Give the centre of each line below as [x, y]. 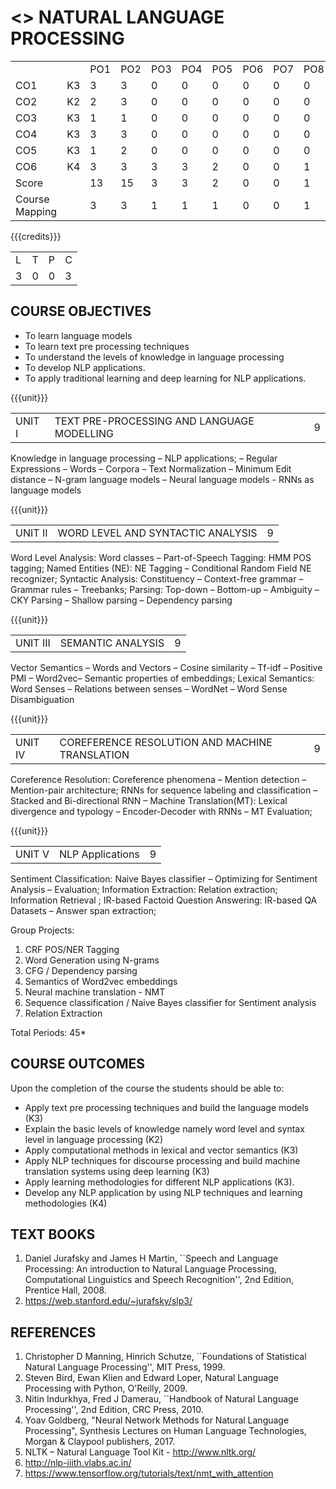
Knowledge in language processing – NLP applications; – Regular [144, 458]
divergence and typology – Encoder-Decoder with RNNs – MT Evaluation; [161, 811]
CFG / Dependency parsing [81, 970]
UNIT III [33, 643]
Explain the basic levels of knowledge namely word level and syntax [164, 1128]
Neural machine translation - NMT [95, 992]
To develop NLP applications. [85, 367]
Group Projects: [42, 930]
